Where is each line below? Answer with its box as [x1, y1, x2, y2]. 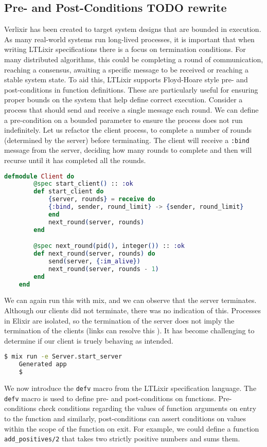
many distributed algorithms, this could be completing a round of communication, [4, 53, 263, 64]
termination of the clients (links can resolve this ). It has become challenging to [4, 325, 255, 336]
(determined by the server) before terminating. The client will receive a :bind [4, 134, 250, 145]
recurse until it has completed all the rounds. [4, 154, 146, 165]
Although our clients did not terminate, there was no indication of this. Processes [4, 305, 261, 316]
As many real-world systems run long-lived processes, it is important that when [4, 33, 255, 44]
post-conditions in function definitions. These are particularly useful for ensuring [4, 84, 258, 95]
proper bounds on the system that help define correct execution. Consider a [4, 94, 243, 105]
